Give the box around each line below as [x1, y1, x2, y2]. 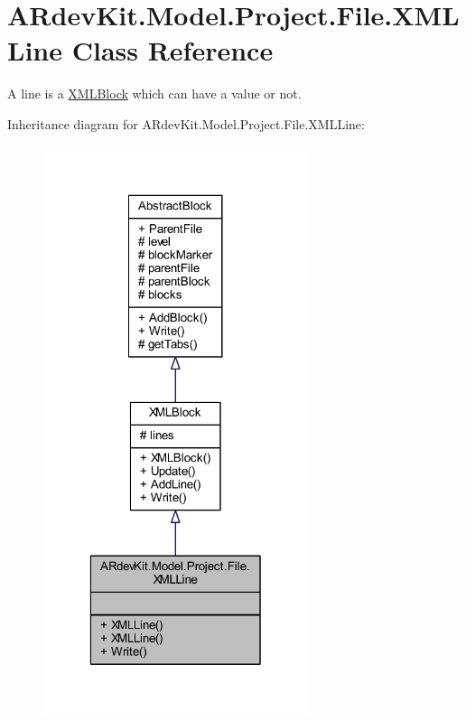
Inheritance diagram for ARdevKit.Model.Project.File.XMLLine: [7, 114, 365, 133]
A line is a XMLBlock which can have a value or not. [7, 84, 302, 103]
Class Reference [71, 32, 274, 69]
